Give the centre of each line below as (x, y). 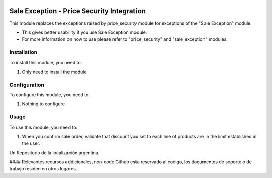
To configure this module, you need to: (50, 95)
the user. (31, 143)
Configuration (27, 85)
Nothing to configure (44, 104)
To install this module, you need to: (46, 63)
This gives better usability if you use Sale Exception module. (84, 32)
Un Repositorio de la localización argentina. (54, 153)
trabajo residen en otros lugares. (43, 169)
